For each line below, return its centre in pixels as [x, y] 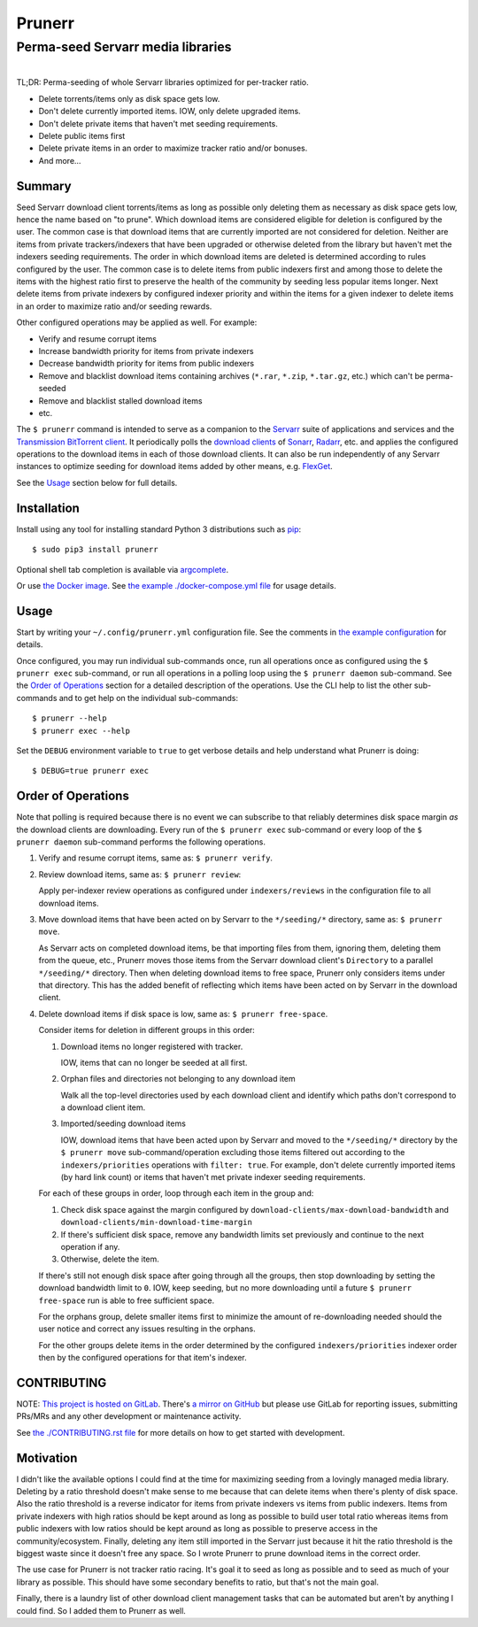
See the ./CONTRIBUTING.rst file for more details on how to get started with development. [181, 1432]
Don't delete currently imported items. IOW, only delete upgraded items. [170, 112]
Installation [48, 508]
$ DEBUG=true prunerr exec [91, 771]
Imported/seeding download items [123, 1123]
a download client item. [103, 1107]
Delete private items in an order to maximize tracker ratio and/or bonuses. [173, 148]
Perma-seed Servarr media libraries [124, 47]
